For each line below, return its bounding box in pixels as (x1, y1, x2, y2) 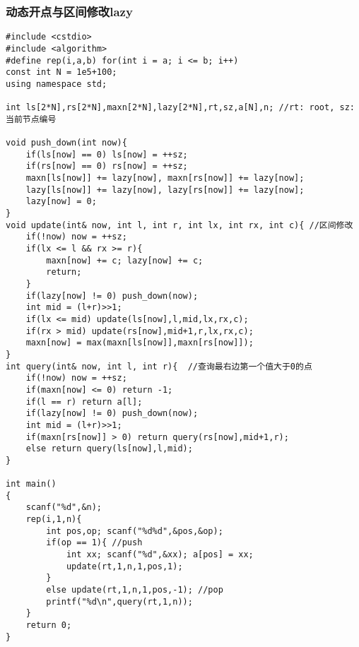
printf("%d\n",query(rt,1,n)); (46, 596, 193, 607)
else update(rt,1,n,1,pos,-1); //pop (46, 585, 223, 595)
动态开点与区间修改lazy (6, 2, 133, 20)
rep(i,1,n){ (25, 514, 82, 525)
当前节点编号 (6, 114, 57, 124)
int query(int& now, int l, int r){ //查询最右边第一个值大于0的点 (6, 361, 312, 372)
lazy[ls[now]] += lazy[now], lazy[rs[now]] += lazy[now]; (25, 184, 305, 195)
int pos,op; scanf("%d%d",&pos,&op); (46, 526, 223, 536)
